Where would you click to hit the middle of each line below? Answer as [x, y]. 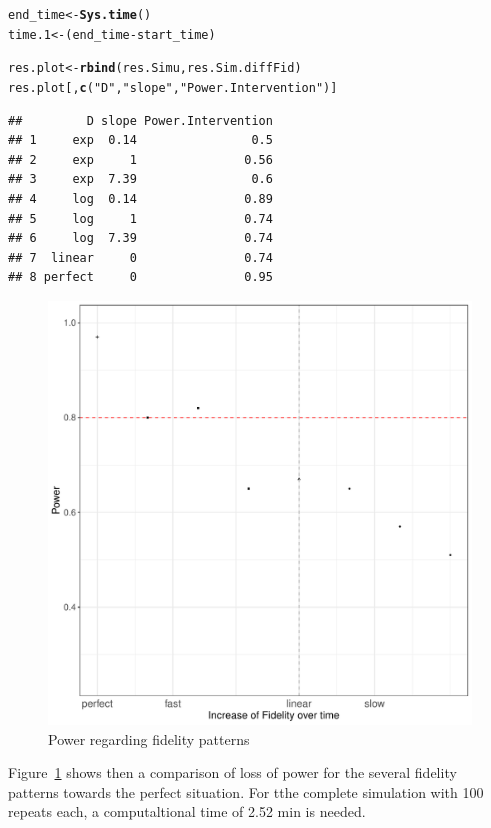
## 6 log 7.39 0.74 [140, 238]
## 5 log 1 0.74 [140, 218]
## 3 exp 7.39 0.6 [140, 179]
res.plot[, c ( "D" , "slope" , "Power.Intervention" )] [173, 87]
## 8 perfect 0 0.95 [140, 277]
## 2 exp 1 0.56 [140, 159]
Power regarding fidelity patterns [149, 738]
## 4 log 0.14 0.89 [140, 199]
